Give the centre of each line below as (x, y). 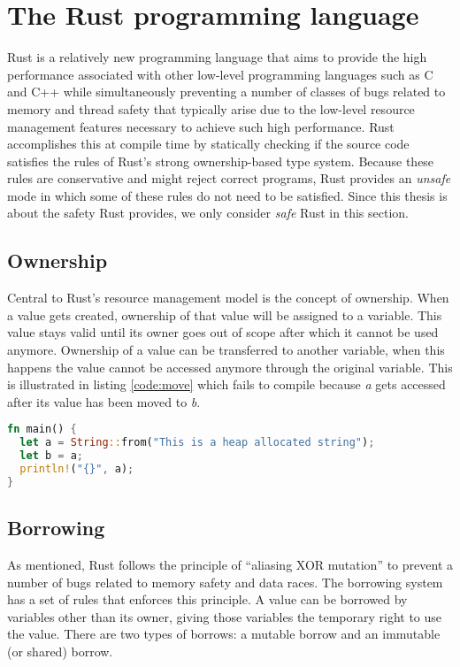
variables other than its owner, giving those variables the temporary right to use (225, 616)
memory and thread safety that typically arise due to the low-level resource (211, 108)
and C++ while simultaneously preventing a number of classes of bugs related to (226, 92)
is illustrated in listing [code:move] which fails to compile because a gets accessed (226, 384)
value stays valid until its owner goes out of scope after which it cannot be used (223, 332)
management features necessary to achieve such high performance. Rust (201, 126)
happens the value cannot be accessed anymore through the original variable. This (230, 367)
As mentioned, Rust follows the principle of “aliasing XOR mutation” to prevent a (230, 564)
